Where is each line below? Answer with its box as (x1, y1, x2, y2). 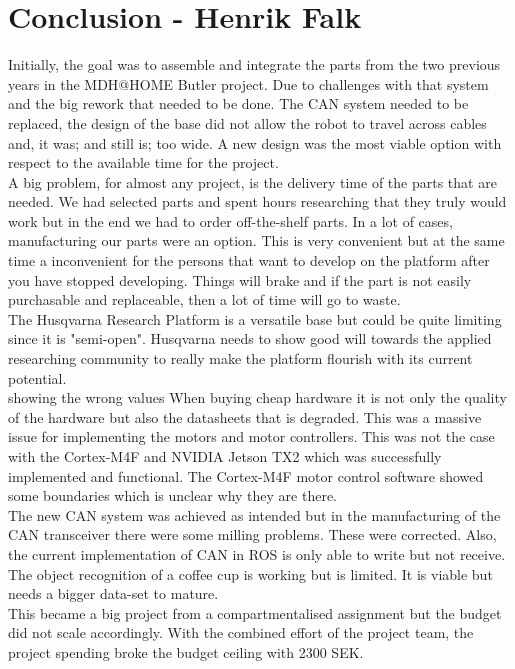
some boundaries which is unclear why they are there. (8, 485, 337, 506)
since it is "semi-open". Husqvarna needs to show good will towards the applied (8, 328, 492, 349)
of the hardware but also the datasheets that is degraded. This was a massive (8, 406, 482, 427)
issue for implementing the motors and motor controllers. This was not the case (8, 426, 495, 447)
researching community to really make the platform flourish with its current (8, 348, 473, 369)
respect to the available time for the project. (8, 152, 279, 173)
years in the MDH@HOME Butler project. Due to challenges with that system (8, 73, 489, 94)
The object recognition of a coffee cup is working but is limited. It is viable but (8, 563, 493, 584)
